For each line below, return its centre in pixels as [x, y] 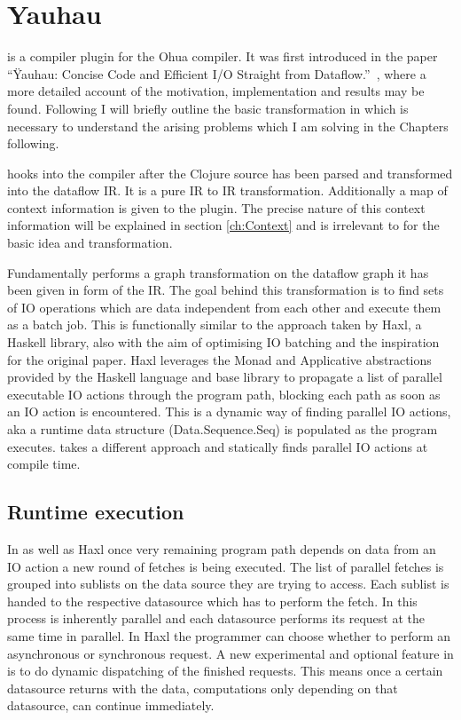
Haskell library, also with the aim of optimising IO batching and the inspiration [223, 342]
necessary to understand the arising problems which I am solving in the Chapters [228, 126]
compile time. [44, 464]
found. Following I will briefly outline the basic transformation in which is [208, 108]
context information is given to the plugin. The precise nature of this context [216, 207]
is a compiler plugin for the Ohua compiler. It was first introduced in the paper [223, 56]
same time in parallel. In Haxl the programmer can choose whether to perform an [229, 635]
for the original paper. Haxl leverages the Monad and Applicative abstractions [219, 359]
